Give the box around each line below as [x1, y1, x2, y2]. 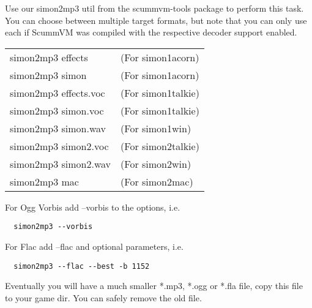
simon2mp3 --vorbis [13, 222, 93, 231]
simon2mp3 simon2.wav [10, 156, 111, 171]
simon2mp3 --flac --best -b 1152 [13, 261, 150, 271]
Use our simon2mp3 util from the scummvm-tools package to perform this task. [5, 2, 304, 14]
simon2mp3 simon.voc [10, 103, 104, 118]
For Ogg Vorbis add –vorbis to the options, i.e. [5, 200, 180, 213]
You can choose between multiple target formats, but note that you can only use [5, 13, 307, 26]
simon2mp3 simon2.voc [10, 138, 109, 153]
